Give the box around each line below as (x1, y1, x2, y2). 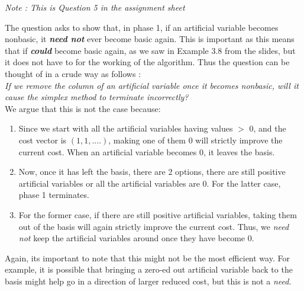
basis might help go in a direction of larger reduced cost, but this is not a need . (5, 274, 292, 287)
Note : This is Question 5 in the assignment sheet (5, 1, 185, 13)
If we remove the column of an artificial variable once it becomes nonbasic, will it (5, 79, 299, 91)
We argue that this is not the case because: (5, 102, 161, 114)
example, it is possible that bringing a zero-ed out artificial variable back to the (5, 263, 293, 276)
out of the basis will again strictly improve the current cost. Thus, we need (18, 220, 289, 232)
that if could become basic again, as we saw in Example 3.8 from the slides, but (5, 44, 296, 56)
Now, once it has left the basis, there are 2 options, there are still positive (18, 165, 286, 178)
